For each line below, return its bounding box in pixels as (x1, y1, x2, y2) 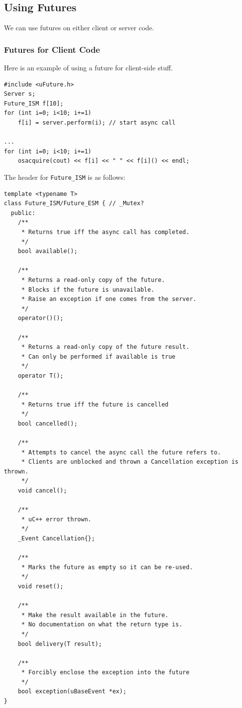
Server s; (4, 90, 36, 98)
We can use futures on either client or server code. (4, 22, 154, 33)
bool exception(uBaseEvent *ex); (18, 688, 127, 695)
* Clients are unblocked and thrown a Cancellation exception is (21, 458, 239, 466)
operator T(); (18, 372, 64, 379)
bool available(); (18, 248, 78, 255)
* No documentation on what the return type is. (21, 621, 183, 628)
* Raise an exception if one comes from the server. (21, 296, 197, 303)
